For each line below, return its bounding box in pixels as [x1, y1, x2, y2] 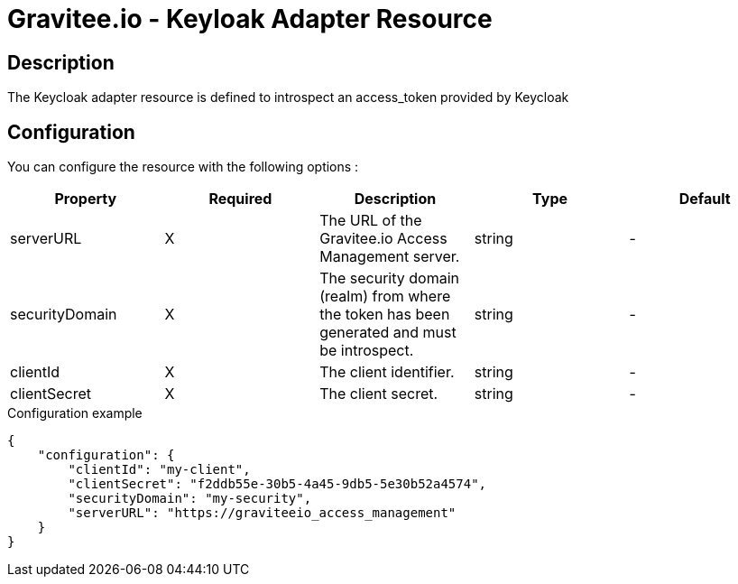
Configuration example [7, 405, 143, 422]
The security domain [319, 269, 459, 288]
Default [678, 190, 731, 209]
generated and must [319, 323, 457, 342]
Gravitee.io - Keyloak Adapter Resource [7, 4, 493, 34]
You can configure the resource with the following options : [7, 159, 359, 175]
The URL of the [319, 211, 422, 230]
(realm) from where [319, 287, 451, 306]
